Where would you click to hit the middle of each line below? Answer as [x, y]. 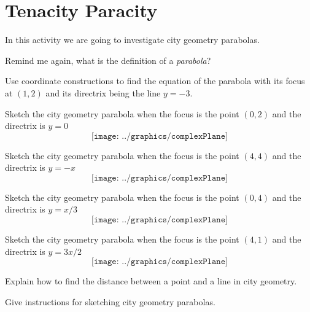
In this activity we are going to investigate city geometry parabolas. [132, 40]
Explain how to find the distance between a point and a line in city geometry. [151, 281]
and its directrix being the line [103, 92]
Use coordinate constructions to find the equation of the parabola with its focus [155, 81]
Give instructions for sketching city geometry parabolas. [110, 301]
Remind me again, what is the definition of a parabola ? [108, 60]
